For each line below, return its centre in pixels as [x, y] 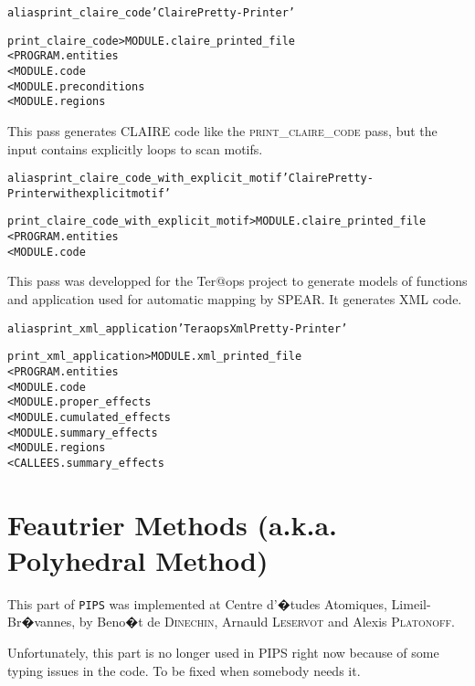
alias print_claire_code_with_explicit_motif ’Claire [168, 179]
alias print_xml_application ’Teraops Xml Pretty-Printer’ [178, 328]
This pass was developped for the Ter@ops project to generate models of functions [237, 281]
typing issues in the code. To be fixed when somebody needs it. [184, 670]
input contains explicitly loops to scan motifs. [135, 148]
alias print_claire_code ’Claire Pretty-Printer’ [152, 13]
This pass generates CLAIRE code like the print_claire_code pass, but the [222, 130]
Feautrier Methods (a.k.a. [173, 524]
